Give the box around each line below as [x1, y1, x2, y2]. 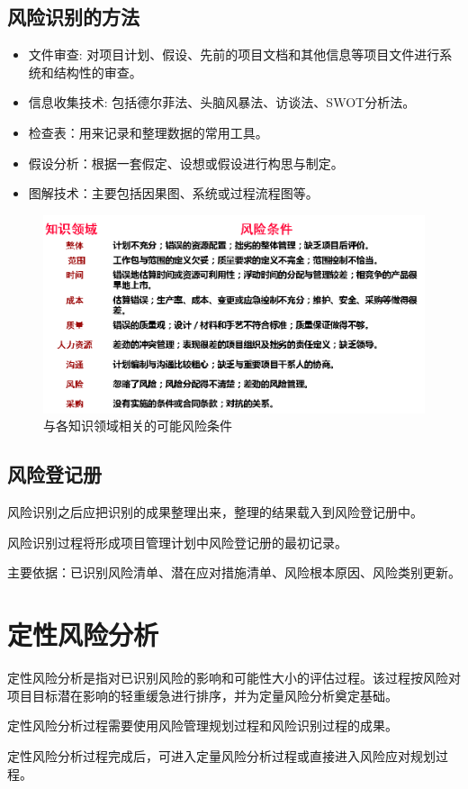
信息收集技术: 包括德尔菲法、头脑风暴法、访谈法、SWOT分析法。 [28, 93, 416, 112]
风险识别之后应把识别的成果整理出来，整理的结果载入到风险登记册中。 [7, 503, 423, 521]
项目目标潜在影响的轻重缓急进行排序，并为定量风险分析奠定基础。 [7, 685, 398, 704]
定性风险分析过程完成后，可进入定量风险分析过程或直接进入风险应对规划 [7, 746, 436, 765]
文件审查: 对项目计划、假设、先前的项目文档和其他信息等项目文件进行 [28, 45, 440, 64]
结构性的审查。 [53, 62, 142, 81]
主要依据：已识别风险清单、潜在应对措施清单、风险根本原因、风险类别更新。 [7, 563, 461, 582]
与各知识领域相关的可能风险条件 [43, 416, 232, 435]
